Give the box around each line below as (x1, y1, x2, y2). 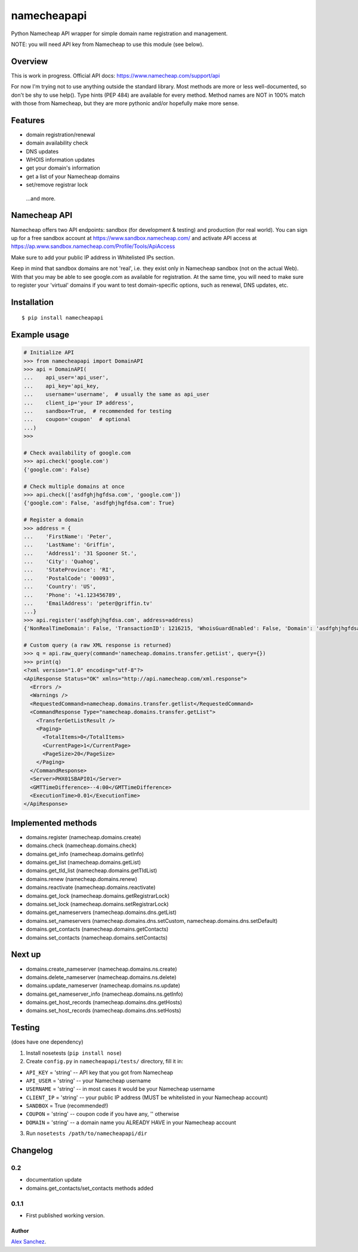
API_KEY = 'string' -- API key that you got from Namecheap (26, 1069, 173, 1076)
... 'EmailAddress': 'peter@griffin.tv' (23, 600, 153, 607)
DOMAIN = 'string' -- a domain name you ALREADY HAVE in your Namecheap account (26, 1119, 236, 1126)
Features (11, 115, 45, 125)
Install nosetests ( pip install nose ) (26, 1049, 122, 1057)
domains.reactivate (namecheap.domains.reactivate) (26, 884, 156, 891)
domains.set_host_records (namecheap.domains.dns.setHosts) (26, 1007, 181, 1014)
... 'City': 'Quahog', (23, 559, 100, 565)
